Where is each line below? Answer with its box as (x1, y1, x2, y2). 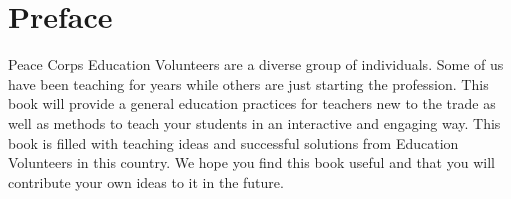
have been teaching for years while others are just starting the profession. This (8, 73, 489, 94)
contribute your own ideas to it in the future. (8, 171, 284, 192)
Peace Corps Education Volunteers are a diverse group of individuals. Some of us (8, 54, 504, 75)
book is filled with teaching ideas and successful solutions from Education (8, 132, 459, 153)
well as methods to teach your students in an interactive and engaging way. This (8, 112, 501, 133)
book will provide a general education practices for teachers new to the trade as (8, 93, 496, 114)
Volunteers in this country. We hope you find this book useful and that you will (8, 152, 495, 173)
